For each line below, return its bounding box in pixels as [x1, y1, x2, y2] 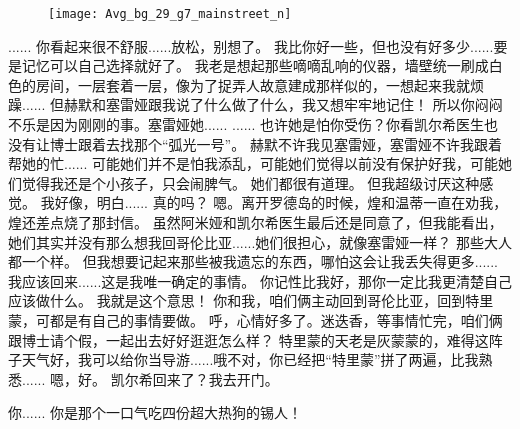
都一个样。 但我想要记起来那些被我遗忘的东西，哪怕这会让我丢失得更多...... [8, 251, 499, 272]
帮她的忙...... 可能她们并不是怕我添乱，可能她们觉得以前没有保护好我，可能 [8, 153, 499, 174]
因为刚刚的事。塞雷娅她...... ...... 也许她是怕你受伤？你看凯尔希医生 [49, 114, 485, 135]
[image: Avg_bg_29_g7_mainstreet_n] [48, 7, 292, 21]
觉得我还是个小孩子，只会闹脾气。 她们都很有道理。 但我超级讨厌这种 [21, 172, 480, 193]
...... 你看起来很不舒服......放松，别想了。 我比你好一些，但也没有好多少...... [8, 35, 494, 56]
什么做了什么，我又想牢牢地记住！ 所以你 [204, 94, 475, 115]
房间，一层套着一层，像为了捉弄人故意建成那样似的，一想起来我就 [35, 74, 470, 95]
